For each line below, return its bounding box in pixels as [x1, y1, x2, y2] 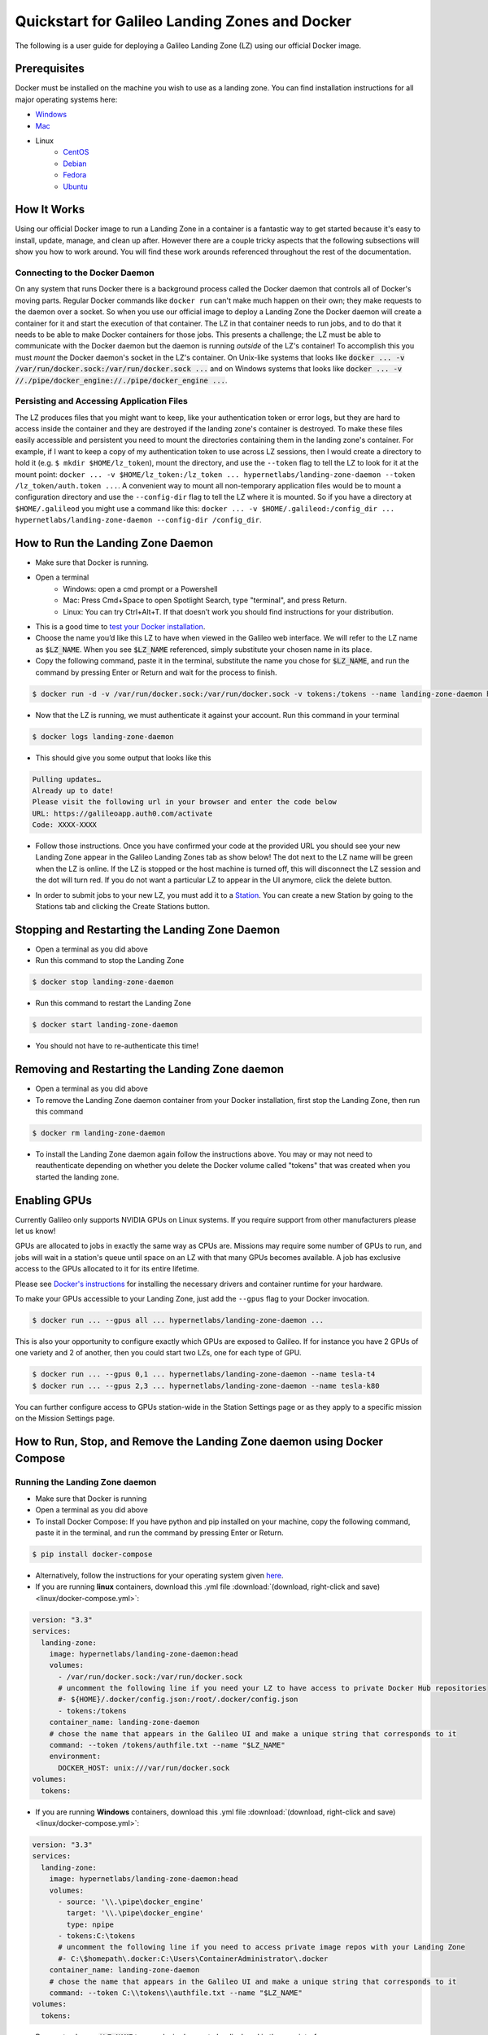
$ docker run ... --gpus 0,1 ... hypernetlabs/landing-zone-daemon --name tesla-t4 [32, 1370, 376, 1379]
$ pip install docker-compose [32, 1549, 153, 1559]
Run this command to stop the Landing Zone [35, 956, 185, 965]
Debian [63, 159, 87, 168]
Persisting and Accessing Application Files [15, 396, 189, 407]
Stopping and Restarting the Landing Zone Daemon [15, 922, 281, 936]
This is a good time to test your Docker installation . [35, 622, 206, 632]
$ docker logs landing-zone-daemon [32, 732, 174, 741]
